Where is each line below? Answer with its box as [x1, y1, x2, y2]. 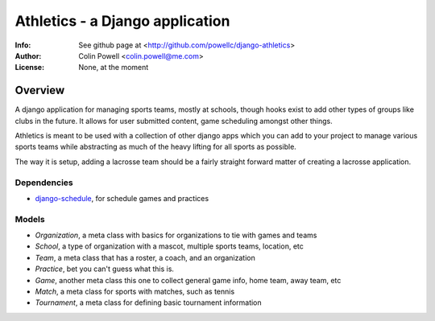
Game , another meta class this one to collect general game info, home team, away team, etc [35, 275, 342, 285]
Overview [14, 84, 65, 97]
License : [14, 63, 44, 72]
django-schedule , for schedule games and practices [35, 193, 209, 203]
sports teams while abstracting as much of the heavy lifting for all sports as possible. [14, 142, 297, 152]
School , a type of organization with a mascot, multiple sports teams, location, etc [35, 241, 304, 251]
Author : [14, 51, 42, 60]
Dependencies [14, 177, 74, 188]
